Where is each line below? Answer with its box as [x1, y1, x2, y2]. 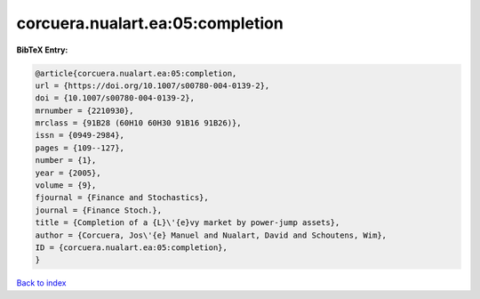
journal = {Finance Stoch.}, [35, 205, 163, 215]
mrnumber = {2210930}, [35, 105, 134, 116]
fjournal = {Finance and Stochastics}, [35, 192, 209, 203]
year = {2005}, [35, 167, 101, 178]
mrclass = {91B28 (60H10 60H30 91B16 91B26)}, [35, 118, 242, 128]
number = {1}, [35, 156, 97, 166]
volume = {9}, [35, 181, 97, 190]
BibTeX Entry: [16, 44, 68, 55]
